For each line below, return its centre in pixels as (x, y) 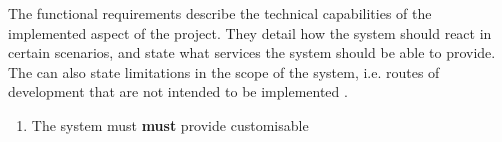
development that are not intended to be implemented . (178, 91)
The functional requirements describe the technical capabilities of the (220, 13)
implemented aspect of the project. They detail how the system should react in (250, 32)
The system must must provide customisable (170, 124)
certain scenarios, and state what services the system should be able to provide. (252, 52)
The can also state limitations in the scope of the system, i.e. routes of (224, 71)
